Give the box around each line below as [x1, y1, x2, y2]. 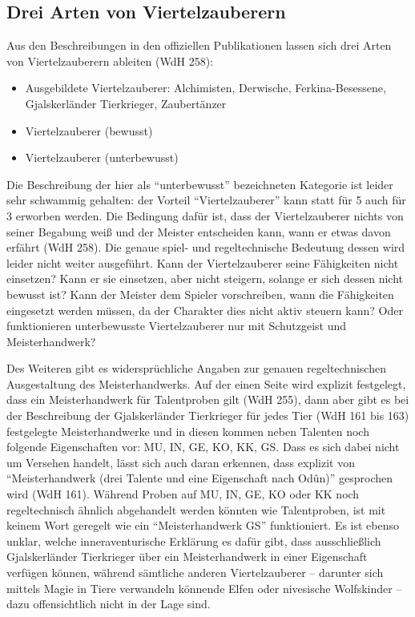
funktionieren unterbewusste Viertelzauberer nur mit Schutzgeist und [6, 317, 347, 334]
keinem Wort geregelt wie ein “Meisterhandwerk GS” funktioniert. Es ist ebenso [6, 517, 400, 534]
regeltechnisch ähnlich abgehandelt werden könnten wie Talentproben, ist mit [6, 501, 386, 518]
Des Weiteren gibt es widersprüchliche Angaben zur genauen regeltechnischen [6, 360, 386, 377]
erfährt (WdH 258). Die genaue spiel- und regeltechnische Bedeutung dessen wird [6, 239, 405, 256]
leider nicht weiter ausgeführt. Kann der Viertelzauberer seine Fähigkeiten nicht [6, 254, 399, 271]
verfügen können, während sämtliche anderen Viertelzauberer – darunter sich [6, 564, 384, 581]
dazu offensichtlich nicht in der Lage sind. [6, 595, 211, 612]
